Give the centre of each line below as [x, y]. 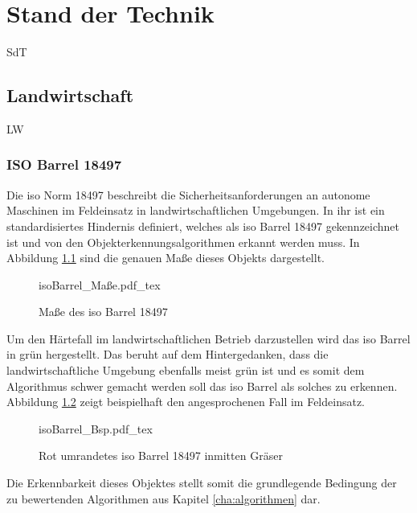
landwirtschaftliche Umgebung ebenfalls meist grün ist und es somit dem [186, 370]
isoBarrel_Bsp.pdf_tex [96, 428]
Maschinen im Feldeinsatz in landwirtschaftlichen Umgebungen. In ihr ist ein [196, 210]
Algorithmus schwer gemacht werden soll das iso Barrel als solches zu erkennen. [202, 386]
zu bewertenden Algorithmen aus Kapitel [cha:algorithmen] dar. [164, 498]
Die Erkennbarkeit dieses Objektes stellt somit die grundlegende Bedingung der [202, 483]
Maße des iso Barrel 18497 [103, 312]
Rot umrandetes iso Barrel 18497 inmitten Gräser [161, 456]
